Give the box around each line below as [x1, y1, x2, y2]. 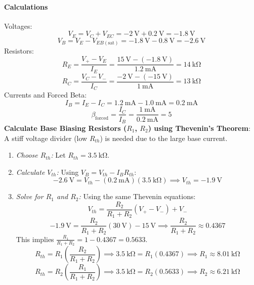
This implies [16, 233, 54, 244]
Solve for [16, 191, 44, 202]
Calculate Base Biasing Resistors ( [4, 122, 127, 133]
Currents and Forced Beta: [4, 89, 87, 100]
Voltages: [4, 20, 32, 31]
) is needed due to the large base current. [100, 132, 228, 143]
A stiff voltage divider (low [4, 132, 88, 143]
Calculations [4, 1, 48, 12]
